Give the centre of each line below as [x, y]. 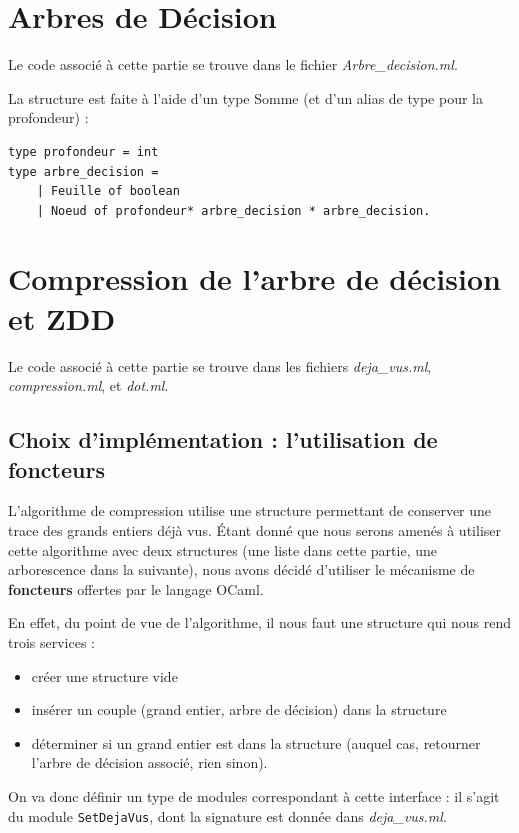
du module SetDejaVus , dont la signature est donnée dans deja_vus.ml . [227, 815]
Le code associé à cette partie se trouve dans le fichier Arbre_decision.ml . [233, 64]
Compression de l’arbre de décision [254, 278]
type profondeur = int [83, 151]
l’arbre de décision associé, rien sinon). [149, 762]
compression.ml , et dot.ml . [88, 385]
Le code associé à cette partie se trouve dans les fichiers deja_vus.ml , [220, 365]
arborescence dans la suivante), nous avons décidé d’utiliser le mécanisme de [241, 569]
